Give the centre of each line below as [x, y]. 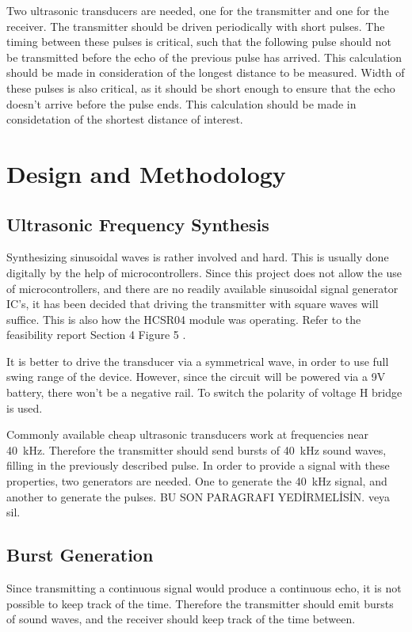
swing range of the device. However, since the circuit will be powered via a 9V [196, 377]
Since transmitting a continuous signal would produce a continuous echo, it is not [204, 588]
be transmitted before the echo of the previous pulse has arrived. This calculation [204, 57]
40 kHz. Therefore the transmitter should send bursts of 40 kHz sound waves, [196, 449]
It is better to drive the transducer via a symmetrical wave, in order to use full [198, 361]
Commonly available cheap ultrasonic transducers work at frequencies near [188, 434]
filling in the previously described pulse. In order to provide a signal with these [198, 465]
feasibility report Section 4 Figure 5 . [96, 335]
